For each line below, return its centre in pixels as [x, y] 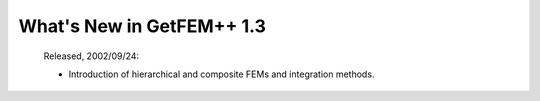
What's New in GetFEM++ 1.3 [142, 26]
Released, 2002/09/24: [91, 56]
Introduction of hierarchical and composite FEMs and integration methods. [221, 74]
